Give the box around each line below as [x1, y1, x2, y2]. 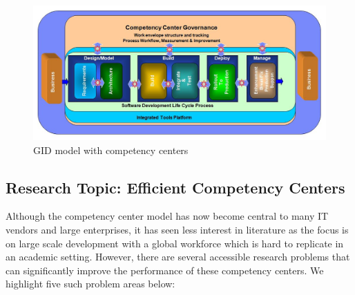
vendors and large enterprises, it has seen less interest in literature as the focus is [6, 222, 349, 236]
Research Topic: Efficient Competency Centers [6, 176, 345, 198]
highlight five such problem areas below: [6, 276, 175, 291]
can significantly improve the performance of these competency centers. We [6, 263, 324, 277]
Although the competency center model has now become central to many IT [6, 209, 329, 223]
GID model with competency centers [33, 142, 189, 157]
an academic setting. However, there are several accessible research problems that [6, 249, 350, 264]
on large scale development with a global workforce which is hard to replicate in [6, 236, 344, 250]
